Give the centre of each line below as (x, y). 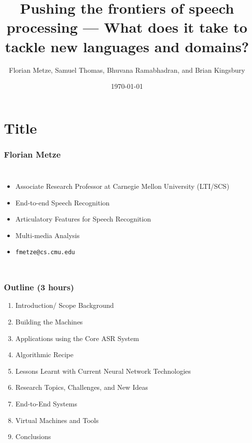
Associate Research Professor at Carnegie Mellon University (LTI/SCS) (122, 186)
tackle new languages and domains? (127, 46)
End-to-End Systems (46, 403)
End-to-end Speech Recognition (63, 202)
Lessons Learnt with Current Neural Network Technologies (103, 371)
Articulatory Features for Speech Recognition (83, 219)
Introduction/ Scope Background (65, 305)
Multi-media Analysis (48, 235)
